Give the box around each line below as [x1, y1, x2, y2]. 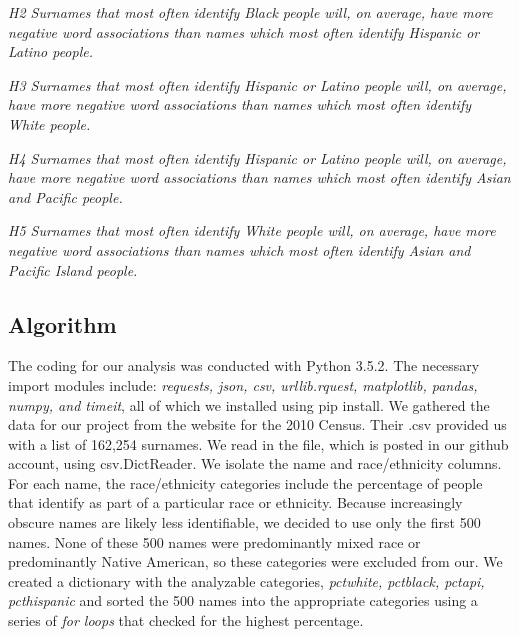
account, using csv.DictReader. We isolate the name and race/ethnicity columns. [8, 453, 502, 474]
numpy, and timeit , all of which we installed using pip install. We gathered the [8, 394, 490, 415]
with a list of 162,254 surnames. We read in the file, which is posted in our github [8, 433, 509, 454]
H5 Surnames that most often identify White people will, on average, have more [8, 220, 496, 241]
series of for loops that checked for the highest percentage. [8, 610, 364, 631]
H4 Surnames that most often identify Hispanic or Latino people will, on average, [8, 147, 507, 168]
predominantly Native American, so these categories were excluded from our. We [8, 551, 503, 572]
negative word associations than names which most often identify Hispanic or [8, 21, 480, 42]
